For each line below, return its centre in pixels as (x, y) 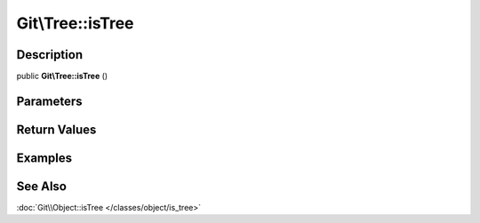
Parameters (49, 101)
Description (50, 55)
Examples (44, 158)
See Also (41, 186)
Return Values (56, 129)
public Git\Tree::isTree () (62, 76)
